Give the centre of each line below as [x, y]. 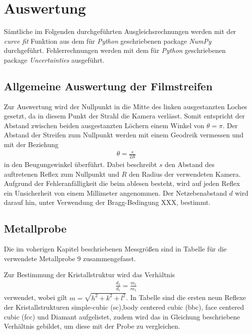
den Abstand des [190, 164]
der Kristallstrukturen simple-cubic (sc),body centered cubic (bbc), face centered [124, 307]
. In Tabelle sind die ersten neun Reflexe [186, 297]
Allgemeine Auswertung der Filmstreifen [108, 86]
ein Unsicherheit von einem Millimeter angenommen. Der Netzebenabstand [116, 192]
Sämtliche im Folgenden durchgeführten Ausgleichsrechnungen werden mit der [120, 31]
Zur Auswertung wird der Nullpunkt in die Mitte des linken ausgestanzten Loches [126, 106]
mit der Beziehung [31, 144]
